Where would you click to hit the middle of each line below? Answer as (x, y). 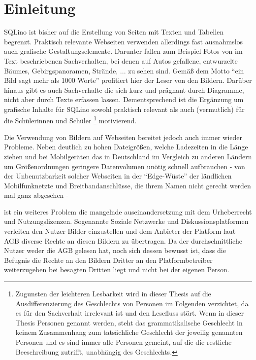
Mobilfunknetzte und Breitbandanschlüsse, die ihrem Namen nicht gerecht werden (128, 185)
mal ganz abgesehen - (36, 195)
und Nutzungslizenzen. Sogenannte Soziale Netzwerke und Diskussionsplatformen (126, 221)
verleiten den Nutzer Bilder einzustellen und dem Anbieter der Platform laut (120, 231)
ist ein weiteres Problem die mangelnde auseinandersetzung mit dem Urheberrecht (128, 211)
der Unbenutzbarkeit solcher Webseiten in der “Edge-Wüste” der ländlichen (118, 176)
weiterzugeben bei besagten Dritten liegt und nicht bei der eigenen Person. (117, 270)
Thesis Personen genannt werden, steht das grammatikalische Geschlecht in (129, 322)
